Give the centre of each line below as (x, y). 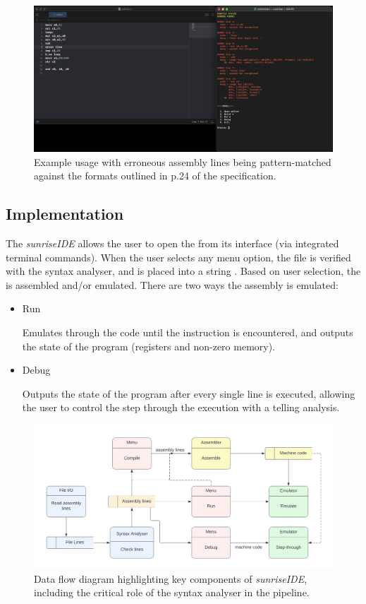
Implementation (65, 214)
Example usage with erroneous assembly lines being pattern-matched (183, 161)
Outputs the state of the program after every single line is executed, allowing (189, 393)
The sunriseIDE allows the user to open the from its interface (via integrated (172, 243)
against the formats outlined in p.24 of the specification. (155, 176)
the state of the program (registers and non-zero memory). (149, 346)
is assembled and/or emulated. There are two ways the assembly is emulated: (172, 284)
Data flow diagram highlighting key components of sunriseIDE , (171, 578)
